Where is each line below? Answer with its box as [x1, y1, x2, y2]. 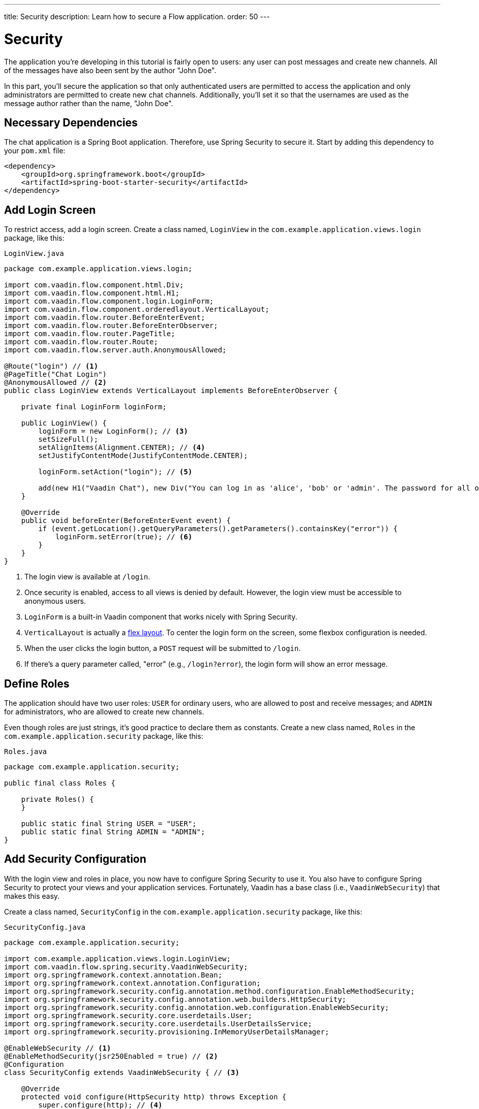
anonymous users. [24, 597, 86, 606]
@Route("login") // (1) [4, 362, 98, 371]
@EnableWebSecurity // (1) [4, 1043, 111, 1052]
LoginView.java [4, 249, 64, 258]
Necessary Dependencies [4, 116, 138, 129]
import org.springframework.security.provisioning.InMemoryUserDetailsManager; [4, 1027, 329, 1036]
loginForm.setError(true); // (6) [55, 533, 192, 541]
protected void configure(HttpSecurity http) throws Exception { [21, 1092, 287, 1101]
